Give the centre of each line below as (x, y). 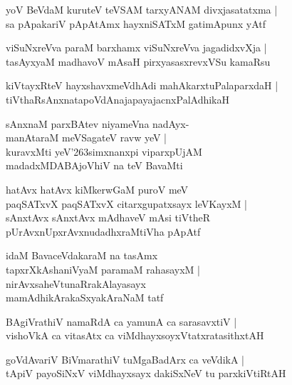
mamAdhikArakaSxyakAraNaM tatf (85, 297)
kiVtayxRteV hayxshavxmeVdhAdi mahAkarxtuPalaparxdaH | (142, 85)
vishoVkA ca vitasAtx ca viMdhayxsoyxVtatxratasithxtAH (135, 335)
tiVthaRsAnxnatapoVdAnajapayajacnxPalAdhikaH (118, 99)
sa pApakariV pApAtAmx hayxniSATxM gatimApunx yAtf (136, 23)
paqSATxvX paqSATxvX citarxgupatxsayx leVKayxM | (126, 203)
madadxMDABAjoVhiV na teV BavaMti (94, 165)
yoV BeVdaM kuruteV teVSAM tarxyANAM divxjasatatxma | (142, 9)
